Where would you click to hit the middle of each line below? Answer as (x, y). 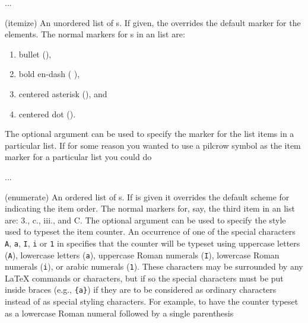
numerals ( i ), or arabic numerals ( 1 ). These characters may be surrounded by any (154, 266)
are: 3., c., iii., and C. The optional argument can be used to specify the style (145, 220)
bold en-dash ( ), (49, 74)
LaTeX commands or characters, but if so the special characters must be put (144, 278)
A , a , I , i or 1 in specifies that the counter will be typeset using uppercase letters (153, 243)
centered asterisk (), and (63, 93)
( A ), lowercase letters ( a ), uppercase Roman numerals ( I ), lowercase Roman (142, 255)
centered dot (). (47, 113)
